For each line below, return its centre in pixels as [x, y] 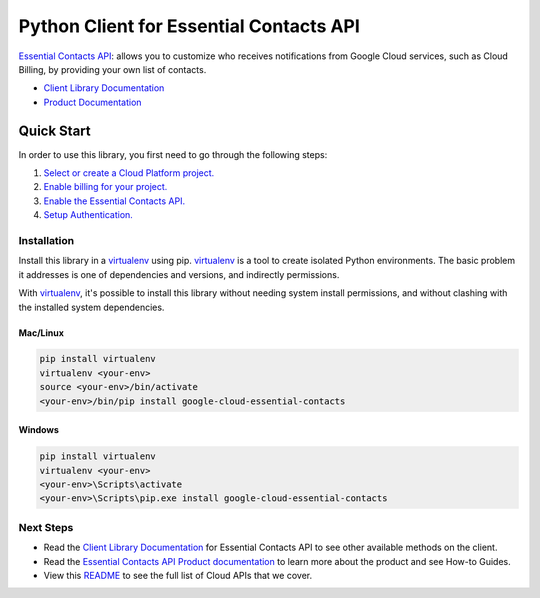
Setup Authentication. [88, 215]
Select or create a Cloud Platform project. [129, 173]
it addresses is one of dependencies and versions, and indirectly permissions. [179, 274]
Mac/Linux [41, 332]
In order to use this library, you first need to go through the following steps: [173, 154]
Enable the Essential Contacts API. [114, 201]
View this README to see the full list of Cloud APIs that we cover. [178, 575]
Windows [38, 430]
